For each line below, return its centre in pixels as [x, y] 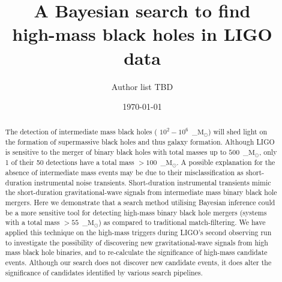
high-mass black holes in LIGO [142, 34]
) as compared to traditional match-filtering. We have [182, 222]
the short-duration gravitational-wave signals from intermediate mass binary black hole [141, 192]
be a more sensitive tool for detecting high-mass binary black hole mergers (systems [136, 212]
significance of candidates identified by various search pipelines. [104, 272]
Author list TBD [142, 86]
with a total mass [32, 222]
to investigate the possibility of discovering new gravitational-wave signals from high [136, 242]
